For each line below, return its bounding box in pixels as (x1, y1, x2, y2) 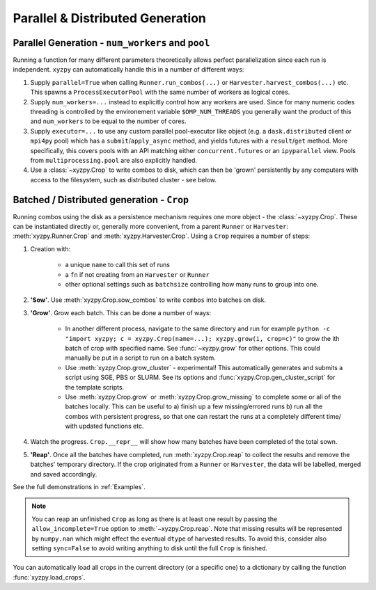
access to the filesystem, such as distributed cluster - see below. (30, 175, 217, 184)
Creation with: (30, 244, 71, 253)
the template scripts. (65, 383, 125, 391)
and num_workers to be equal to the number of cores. (30, 117, 187, 125)
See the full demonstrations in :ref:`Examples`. (13, 483, 146, 491)
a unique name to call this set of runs (65, 261, 171, 269)
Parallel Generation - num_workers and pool (13, 37, 210, 49)
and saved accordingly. (30, 470, 97, 478)
